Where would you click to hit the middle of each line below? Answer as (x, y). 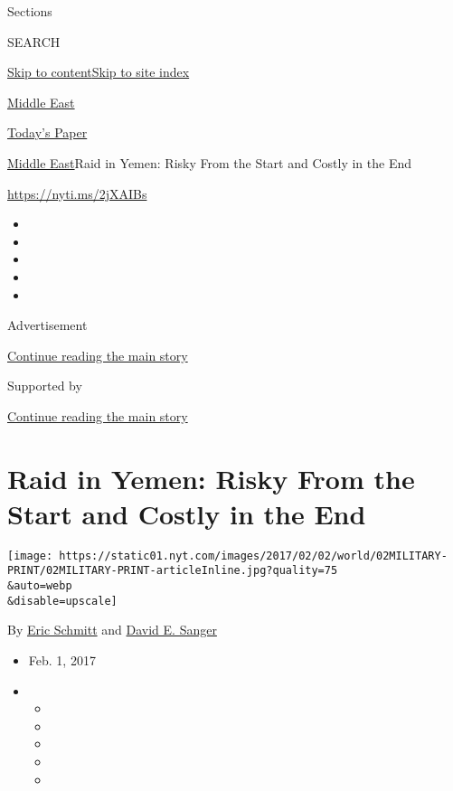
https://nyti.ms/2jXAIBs (77, 193)
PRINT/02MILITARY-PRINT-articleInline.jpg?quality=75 (173, 571)
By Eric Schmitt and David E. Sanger (112, 630)
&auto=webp (40, 586)
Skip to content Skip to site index (99, 72)
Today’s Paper (47, 132)
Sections (30, 11)
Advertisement (47, 325)
